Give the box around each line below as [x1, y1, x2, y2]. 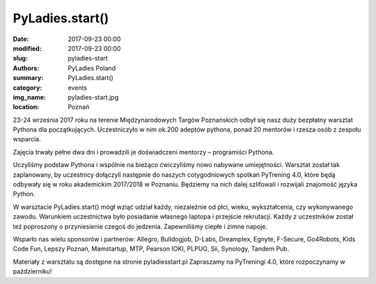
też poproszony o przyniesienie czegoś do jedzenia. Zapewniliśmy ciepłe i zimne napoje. [13, 222, 268, 230]
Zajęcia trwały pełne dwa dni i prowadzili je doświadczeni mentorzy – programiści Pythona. [13, 148, 274, 156]
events [68, 84, 87, 92]
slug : [13, 54, 28, 63]
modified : [13, 44, 42, 52]
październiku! [13, 267, 52, 276]
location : [13, 103, 40, 111]
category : [13, 84, 42, 92]
